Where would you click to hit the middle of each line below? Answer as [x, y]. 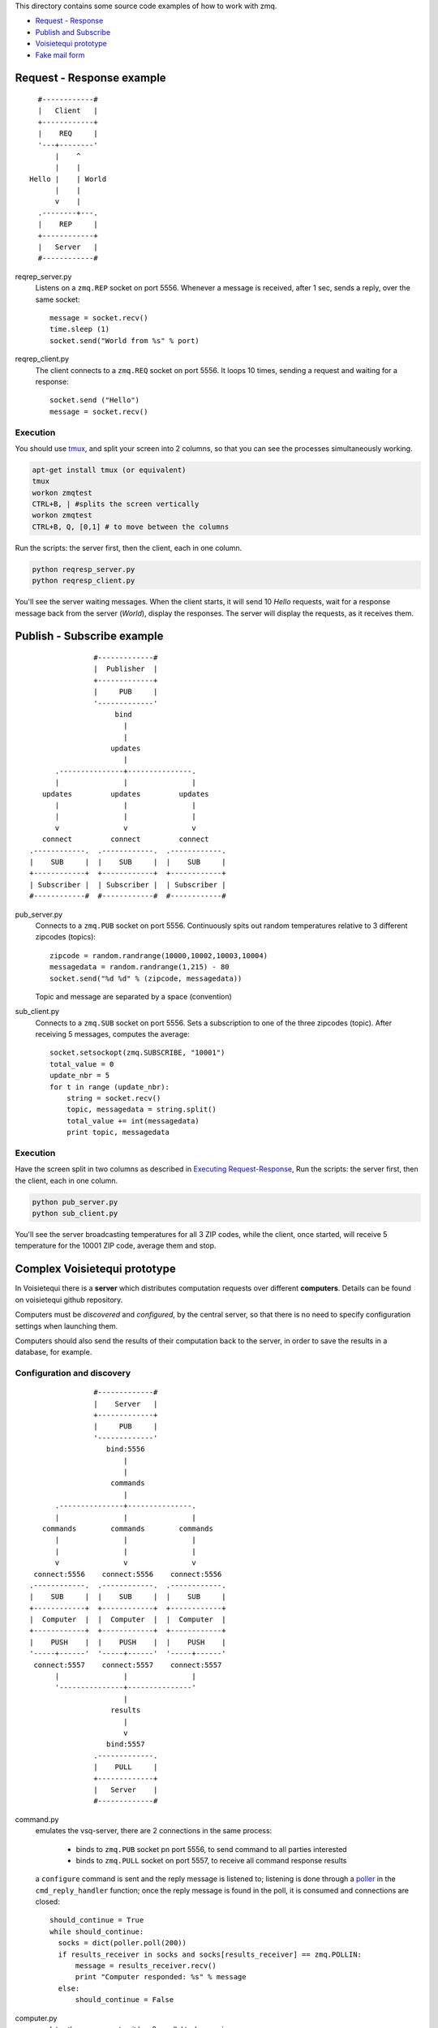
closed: [47, 1901]
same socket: [58, 299]
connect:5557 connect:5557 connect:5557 [128, 1665]
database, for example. [54, 1352]
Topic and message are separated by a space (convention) [134, 996]
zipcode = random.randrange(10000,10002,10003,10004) [159, 956]
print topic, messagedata [118, 1132]
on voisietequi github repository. [69, 1300]
